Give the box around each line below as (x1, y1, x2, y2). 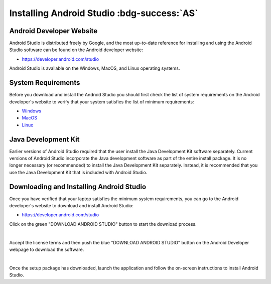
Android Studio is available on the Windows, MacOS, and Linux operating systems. (9, 65, 180, 71)
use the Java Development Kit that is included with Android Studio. (9, 169, 148, 175)
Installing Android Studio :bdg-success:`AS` (9, 8, 198, 19)
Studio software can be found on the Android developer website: (9, 47, 143, 53)
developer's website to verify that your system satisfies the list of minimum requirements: (9, 98, 194, 105)
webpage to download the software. (9, 246, 84, 253)
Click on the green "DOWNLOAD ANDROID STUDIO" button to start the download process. (9, 221, 197, 227)
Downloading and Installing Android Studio (9, 182, 147, 191)
